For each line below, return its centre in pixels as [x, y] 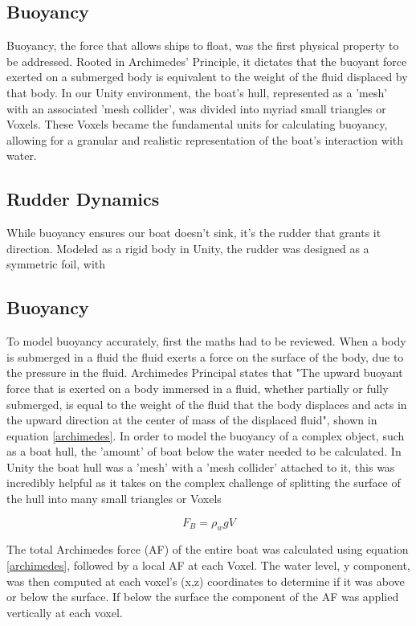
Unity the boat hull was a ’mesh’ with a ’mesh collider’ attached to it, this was [201, 466]
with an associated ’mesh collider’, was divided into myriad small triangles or [196, 108]
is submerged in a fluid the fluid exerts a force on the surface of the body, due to [205, 356]
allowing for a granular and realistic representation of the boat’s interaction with [205, 139]
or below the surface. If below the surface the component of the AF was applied [203, 597]
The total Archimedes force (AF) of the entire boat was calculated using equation [208, 549]
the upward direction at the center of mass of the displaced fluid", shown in [192, 420]
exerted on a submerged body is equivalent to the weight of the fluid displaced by [207, 77]
